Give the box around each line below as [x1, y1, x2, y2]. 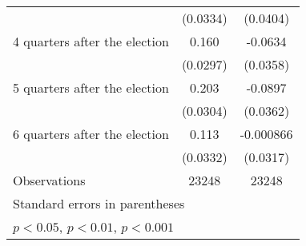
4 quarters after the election [13, 32, 169, 50]
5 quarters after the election [13, 78, 169, 97]
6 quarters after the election [13, 125, 169, 143]
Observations [13, 171, 86, 189]
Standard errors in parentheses [13, 194, 185, 212]
